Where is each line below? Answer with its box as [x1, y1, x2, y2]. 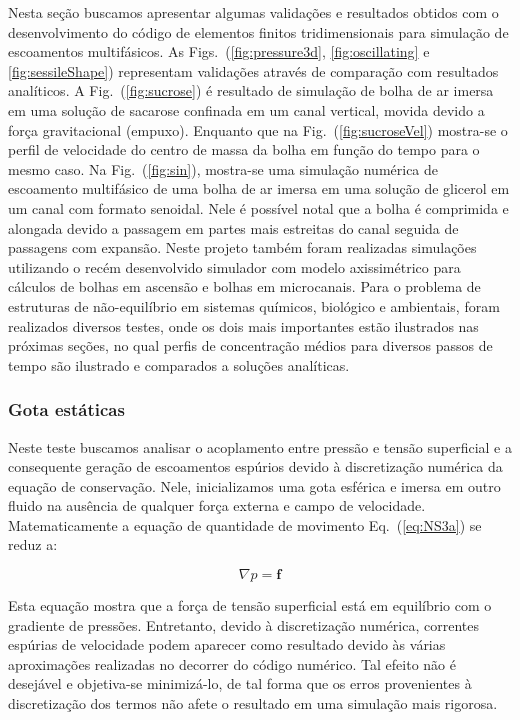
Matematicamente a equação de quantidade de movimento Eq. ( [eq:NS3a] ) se [8, 514, 482, 535]
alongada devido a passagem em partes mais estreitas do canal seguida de [8, 217, 459, 238]
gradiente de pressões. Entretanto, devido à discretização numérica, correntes [8, 614, 479, 635]
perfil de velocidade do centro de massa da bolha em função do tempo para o [8, 139, 480, 160]
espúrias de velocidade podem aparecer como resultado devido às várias [8, 634, 446, 655]
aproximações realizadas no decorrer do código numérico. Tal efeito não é [8, 653, 456, 674]
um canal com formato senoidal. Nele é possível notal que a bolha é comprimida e [8, 197, 509, 218]
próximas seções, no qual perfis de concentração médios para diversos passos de [8, 335, 493, 356]
